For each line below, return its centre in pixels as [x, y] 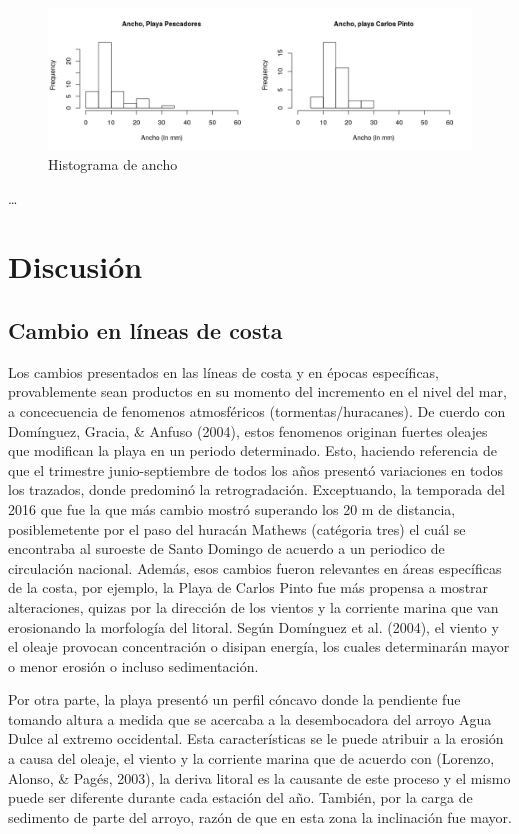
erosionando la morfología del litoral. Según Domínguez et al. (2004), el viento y [253, 626]
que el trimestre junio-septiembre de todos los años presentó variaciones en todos [256, 469]
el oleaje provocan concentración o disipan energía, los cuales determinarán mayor [259, 646]
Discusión [75, 266]
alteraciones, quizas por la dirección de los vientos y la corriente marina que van [253, 606]
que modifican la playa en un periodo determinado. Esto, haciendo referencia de [252, 450]
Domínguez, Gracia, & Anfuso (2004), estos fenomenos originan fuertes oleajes [248, 430]
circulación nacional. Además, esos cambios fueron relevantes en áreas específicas [255, 567]
